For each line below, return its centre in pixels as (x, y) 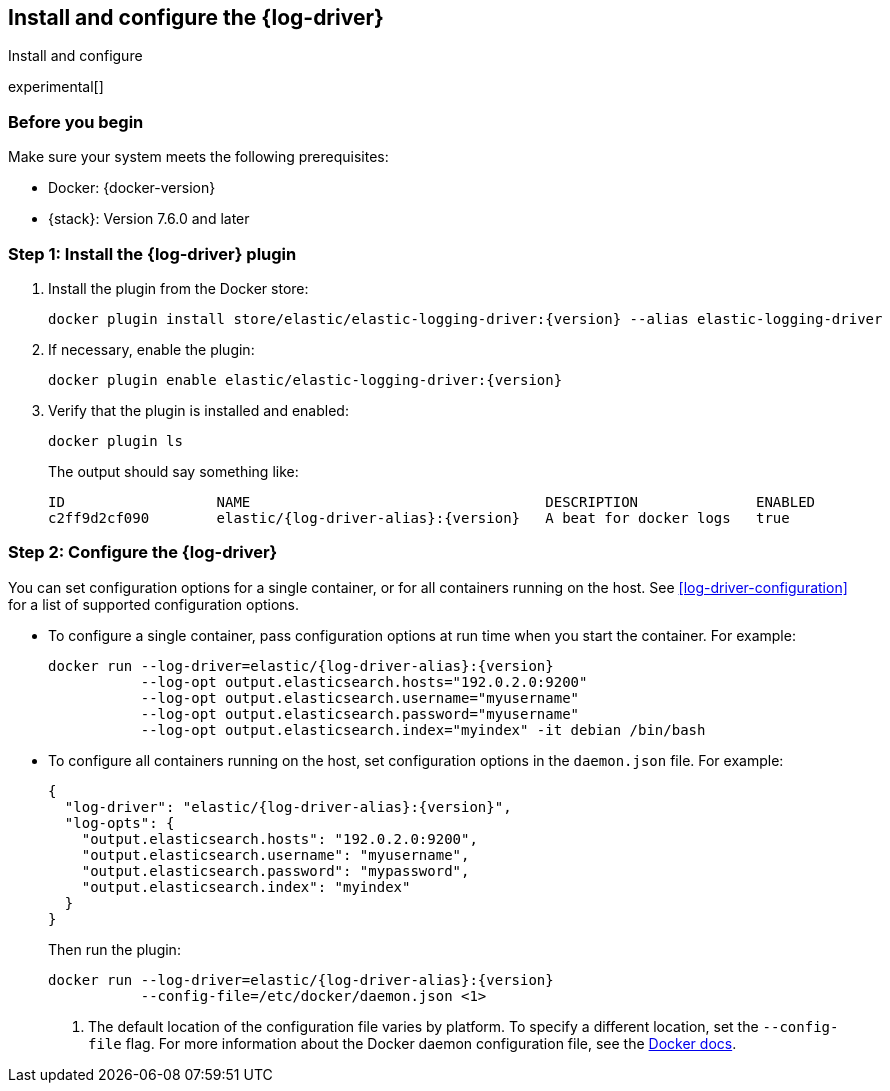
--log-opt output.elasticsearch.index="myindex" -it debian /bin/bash (423, 729)
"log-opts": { (119, 822)
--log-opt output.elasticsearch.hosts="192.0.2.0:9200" (364, 681)
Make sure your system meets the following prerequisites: (198, 157)
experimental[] (56, 87)
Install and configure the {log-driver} (196, 17)
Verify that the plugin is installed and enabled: (198, 410)
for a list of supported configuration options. (154, 604)
